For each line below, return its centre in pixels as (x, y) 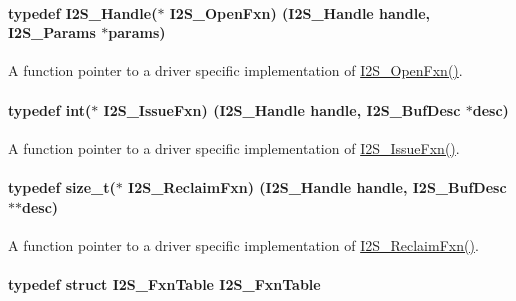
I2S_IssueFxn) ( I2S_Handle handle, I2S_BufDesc (282, 109)
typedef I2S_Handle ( (83, 12)
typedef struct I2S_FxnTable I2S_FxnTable (164, 283)
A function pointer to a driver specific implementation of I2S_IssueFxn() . (234, 147)
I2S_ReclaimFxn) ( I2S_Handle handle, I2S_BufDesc (317, 186)
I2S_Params (52, 32)
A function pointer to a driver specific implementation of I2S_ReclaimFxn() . (243, 244)
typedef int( (50, 109)
